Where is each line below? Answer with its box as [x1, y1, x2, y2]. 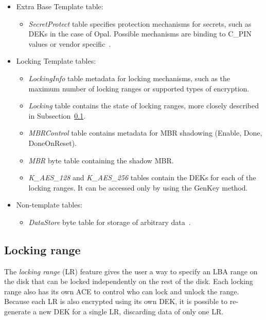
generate [4, 306, 31, 317]
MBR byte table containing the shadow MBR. [28, 155, 174, 165]
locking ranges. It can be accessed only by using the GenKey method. [28, 182, 248, 193]
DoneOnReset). [28, 137, 77, 148]
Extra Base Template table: [16, 1, 103, 11]
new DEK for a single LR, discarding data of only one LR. [39, 306, 224, 317]
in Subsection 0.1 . [28, 110, 86, 121]
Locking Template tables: [16, 55, 96, 66]
